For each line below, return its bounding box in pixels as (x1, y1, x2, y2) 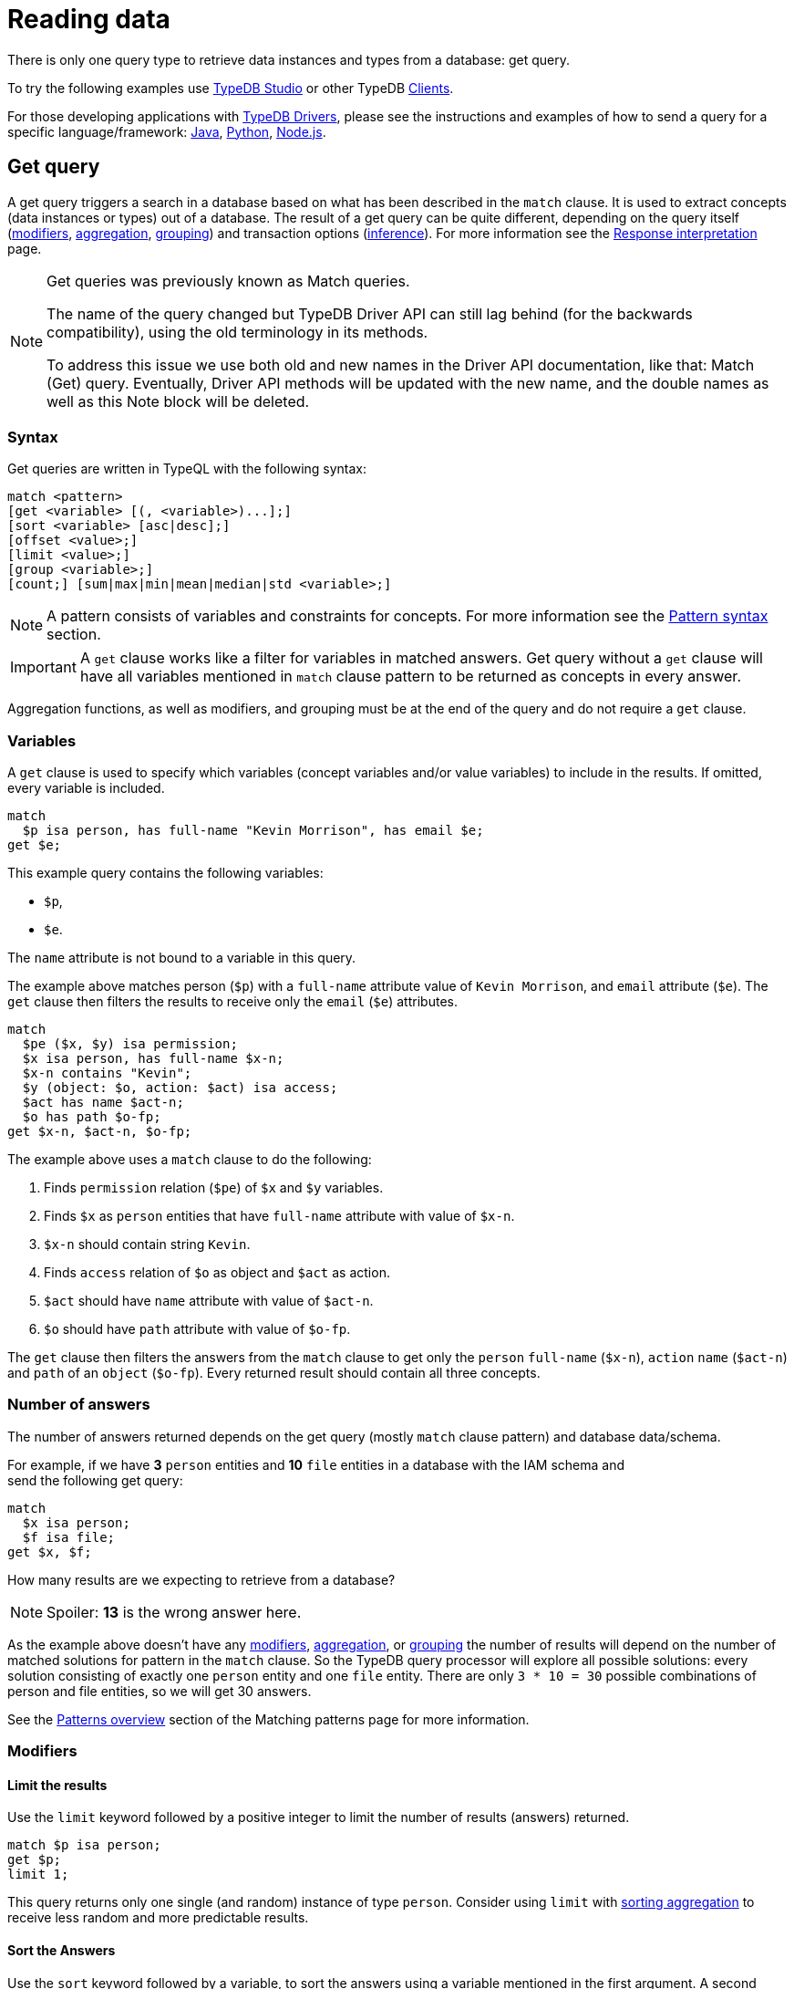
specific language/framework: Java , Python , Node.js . (7, 123, 326, 140)
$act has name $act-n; (22, 1095, 184, 1110)
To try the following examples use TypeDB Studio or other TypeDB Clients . (7, 79, 454, 96)
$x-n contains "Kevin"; (22, 1066, 192, 1081)
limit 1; (7, 1867, 69, 1882)
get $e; (7, 838, 62, 853)
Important (10, 658, 77, 677)
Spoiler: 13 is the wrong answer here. (46, 1602, 302, 1621)
